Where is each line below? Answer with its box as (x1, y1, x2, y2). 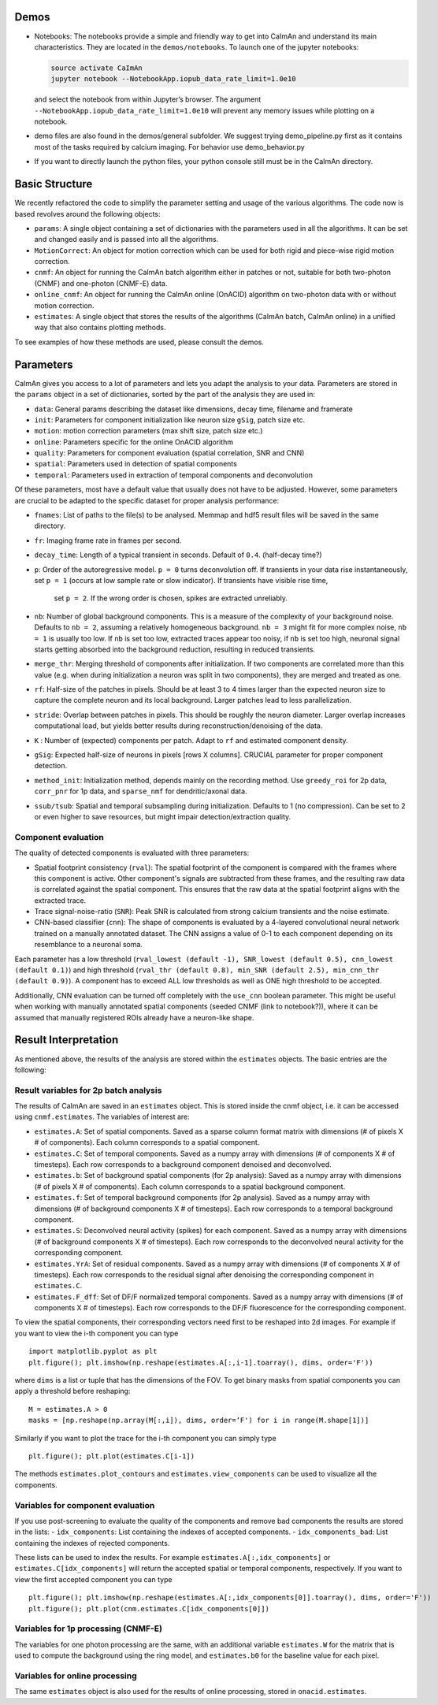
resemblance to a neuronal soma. (34, 940, 143, 949)
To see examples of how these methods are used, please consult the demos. (14, 337, 264, 347)
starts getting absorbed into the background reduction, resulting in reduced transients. (34, 644, 315, 654)
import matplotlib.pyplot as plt (28, 1347, 158, 1356)
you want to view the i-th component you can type (14, 1328, 179, 1338)
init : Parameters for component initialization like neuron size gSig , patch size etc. (34, 414, 306, 425)
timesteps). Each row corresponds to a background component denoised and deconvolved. (34, 1160, 332, 1169)
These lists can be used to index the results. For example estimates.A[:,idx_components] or (14, 1553, 331, 1562)
